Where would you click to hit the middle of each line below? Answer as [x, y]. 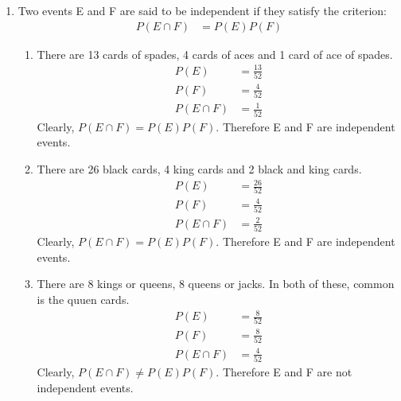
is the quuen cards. [83, 299]
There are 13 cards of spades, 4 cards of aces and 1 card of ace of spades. [215, 54]
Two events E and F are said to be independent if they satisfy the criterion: [202, 10]
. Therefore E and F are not [284, 372]
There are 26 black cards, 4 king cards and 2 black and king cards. [199, 168]
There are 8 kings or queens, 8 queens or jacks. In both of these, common [216, 284]
